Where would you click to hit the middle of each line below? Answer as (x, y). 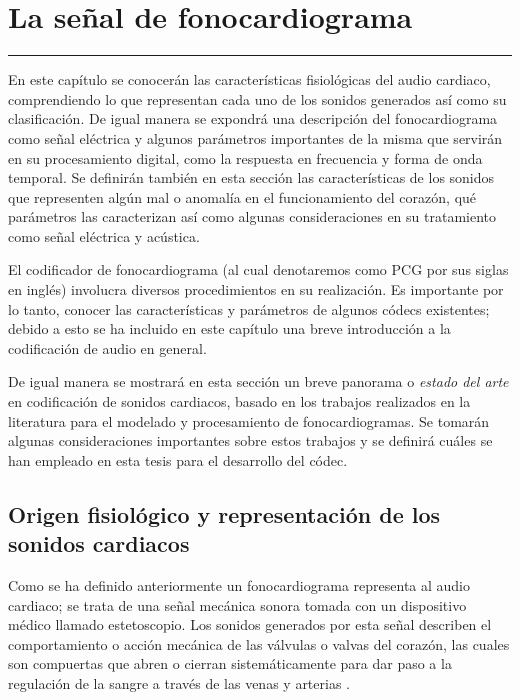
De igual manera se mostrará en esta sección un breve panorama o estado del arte (258, 381)
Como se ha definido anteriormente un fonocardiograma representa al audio (239, 585)
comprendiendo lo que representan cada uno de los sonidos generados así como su (257, 98)
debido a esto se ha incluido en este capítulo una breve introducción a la (229, 328)
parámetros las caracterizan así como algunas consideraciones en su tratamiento (252, 216)
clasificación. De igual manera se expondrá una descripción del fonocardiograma (253, 118)
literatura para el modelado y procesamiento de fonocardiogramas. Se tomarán (249, 420)
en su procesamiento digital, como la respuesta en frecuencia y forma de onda (245, 157)
